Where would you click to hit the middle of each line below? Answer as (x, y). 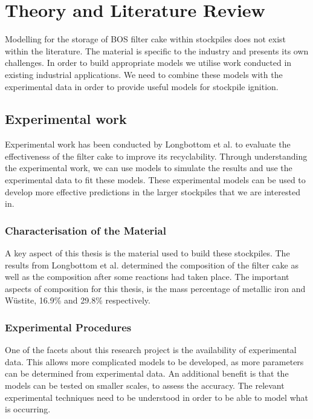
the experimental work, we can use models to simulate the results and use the (149, 168)
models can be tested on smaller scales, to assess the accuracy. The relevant (145, 385)
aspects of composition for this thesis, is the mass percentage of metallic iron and (155, 288)
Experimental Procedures (68, 327)
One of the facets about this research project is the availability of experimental (151, 350)
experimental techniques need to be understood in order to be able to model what (156, 397)
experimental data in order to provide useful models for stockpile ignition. (142, 86)
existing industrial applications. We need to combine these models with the (144, 74)
